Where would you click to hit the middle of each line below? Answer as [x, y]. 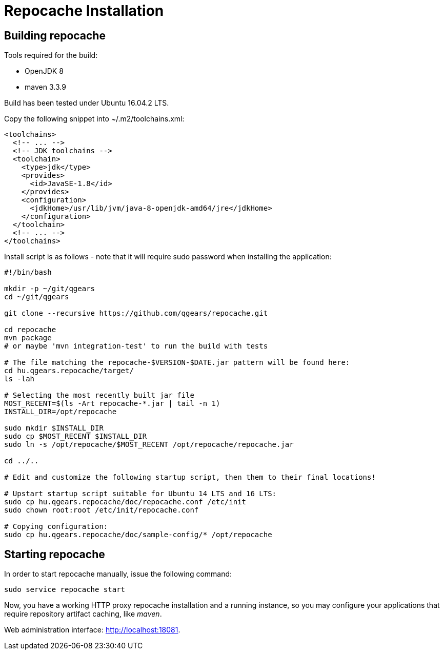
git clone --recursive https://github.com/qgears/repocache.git [136, 313]
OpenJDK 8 [44, 71]
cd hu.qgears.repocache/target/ [69, 371]
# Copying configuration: [56, 527]
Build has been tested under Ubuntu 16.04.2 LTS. [87, 103]
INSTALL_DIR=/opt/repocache [60, 412]
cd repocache [30, 330]
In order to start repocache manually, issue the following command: [118, 574]
